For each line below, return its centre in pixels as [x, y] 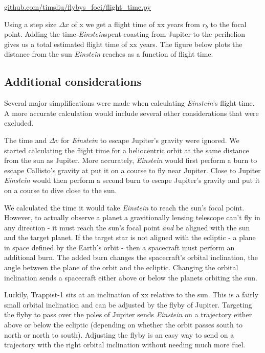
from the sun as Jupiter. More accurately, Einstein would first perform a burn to [131, 160]
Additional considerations [73, 81]
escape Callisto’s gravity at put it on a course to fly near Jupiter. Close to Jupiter [132, 170]
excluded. [19, 123]
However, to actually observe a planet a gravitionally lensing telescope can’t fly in [132, 217]
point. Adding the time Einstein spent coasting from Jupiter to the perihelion [125, 34]
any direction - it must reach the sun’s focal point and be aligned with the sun [127, 227]
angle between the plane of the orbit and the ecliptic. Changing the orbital [121, 267]
